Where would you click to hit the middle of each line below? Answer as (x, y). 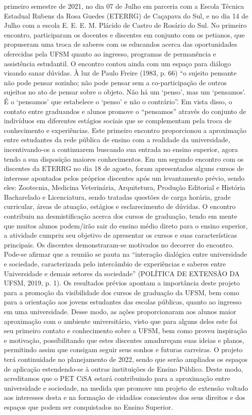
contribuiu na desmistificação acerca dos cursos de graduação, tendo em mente (121, 216)
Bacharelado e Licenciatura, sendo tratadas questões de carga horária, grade (117, 197)
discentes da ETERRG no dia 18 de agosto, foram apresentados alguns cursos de (124, 168)
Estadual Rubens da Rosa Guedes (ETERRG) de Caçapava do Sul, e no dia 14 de (126, 15)
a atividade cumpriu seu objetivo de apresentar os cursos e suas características (120, 235)
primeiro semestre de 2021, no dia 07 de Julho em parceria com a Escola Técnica (124, 6)
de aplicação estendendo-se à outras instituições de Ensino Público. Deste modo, (124, 368)
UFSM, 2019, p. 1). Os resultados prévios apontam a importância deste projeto (122, 283)
